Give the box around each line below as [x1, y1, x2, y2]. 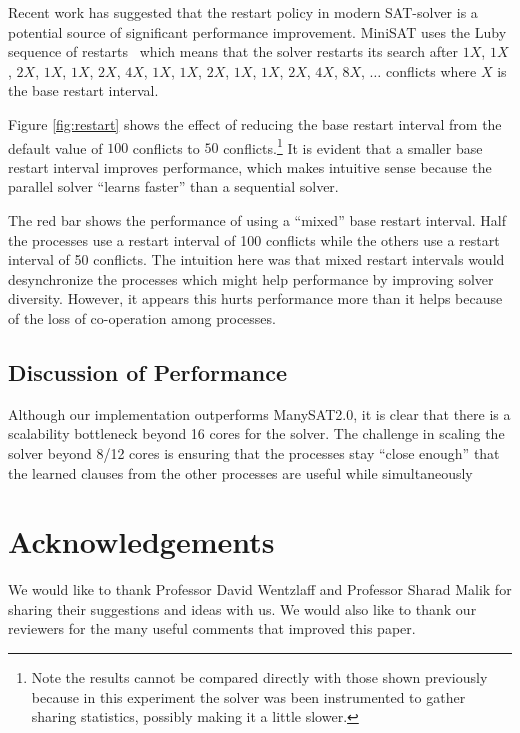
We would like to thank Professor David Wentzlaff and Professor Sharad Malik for [8, 579, 512, 600]
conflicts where [385, 60, 477, 81]
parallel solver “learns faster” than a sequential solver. [8, 176, 339, 197]
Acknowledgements [8, 521, 275, 562]
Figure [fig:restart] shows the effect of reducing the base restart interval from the [8, 113, 502, 134]
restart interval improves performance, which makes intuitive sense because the [8, 156, 492, 177]
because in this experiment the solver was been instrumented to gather [31, 686, 466, 707]
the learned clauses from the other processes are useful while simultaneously [8, 462, 473, 483]
